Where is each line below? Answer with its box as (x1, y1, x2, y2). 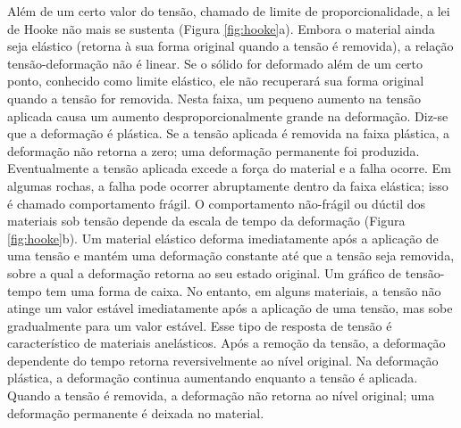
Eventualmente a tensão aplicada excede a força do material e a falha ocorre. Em (7, 159, 451, 177)
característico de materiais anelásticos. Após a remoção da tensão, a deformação (7, 333, 446, 352)
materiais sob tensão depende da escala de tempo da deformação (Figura (7, 211, 406, 230)
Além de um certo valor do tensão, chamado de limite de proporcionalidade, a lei (7, 2, 450, 20)
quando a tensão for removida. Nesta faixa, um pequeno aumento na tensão (7, 88, 422, 107)
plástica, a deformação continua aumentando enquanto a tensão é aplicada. (7, 368, 418, 387)
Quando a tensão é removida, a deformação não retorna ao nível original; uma (7, 386, 435, 405)
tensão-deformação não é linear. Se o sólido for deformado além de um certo (7, 53, 423, 72)
